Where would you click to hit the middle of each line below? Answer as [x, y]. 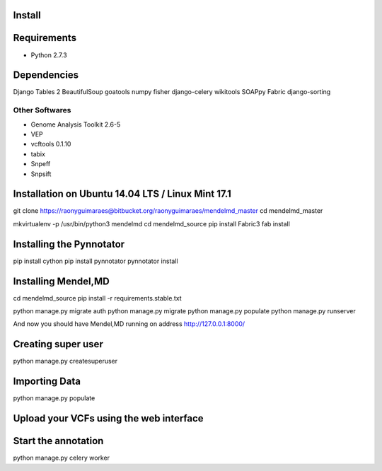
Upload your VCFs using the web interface [109, 418]
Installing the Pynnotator [69, 244]
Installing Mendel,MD [61, 281]
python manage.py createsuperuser [65, 361]
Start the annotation [58, 441]
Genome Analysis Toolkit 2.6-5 [76, 124]
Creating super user [58, 344]
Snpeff [41, 164]
